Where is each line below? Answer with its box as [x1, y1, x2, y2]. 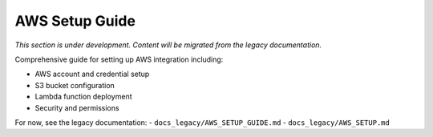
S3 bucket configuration [34, 80, 115, 90]
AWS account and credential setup [34, 69, 150, 79]
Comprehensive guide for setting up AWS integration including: [14, 54, 224, 64]
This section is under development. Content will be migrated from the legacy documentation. [14, 40, 322, 50]
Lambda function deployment [34, 92, 132, 102]
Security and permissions [34, 103, 119, 112]
